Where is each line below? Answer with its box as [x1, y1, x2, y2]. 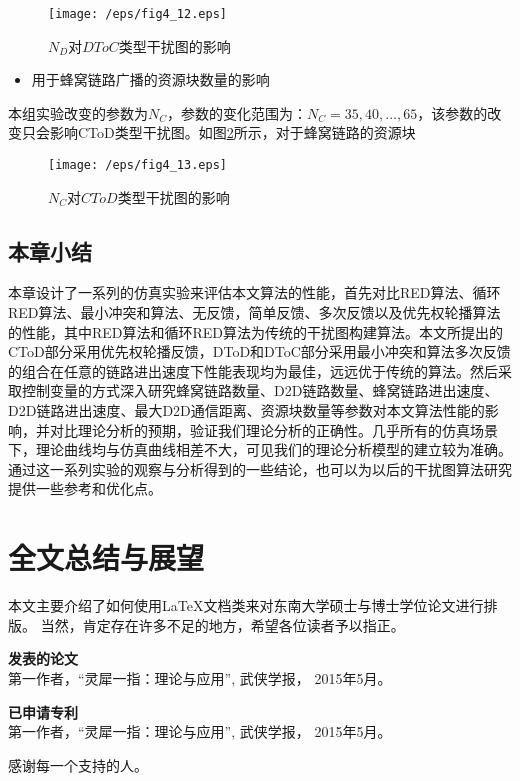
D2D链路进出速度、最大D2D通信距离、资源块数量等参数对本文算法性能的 [8, 400, 485, 421]
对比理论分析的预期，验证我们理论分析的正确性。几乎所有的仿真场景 [49, 419, 498, 440]
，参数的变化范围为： [167, 102, 308, 123]
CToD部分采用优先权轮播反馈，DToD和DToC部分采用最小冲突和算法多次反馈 [8, 341, 511, 362]
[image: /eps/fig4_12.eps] [48, 7, 227, 21]
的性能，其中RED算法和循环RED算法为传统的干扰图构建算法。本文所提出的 [8, 321, 504, 342]
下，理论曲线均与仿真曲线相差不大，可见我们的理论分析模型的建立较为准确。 [8, 439, 512, 460]
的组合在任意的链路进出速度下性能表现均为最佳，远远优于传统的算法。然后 [8, 360, 498, 381]
